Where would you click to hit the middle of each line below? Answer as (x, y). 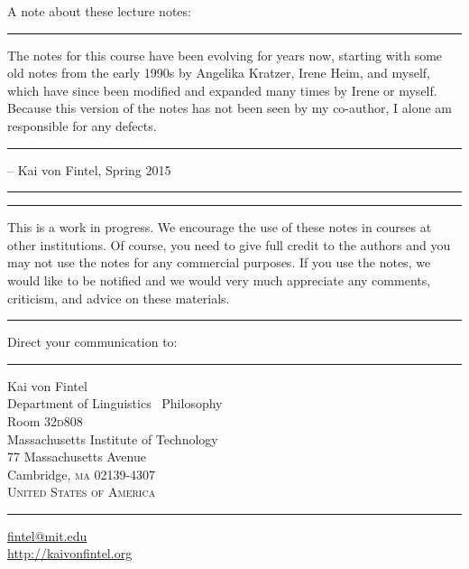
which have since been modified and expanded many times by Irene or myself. (222, 90)
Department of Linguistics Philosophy (115, 403)
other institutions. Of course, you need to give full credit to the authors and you (229, 244)
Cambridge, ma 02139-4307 (82, 474)
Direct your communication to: (92, 342)
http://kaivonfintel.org (70, 553)
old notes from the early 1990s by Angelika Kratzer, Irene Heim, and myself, (219, 73)
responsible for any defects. (82, 125)
